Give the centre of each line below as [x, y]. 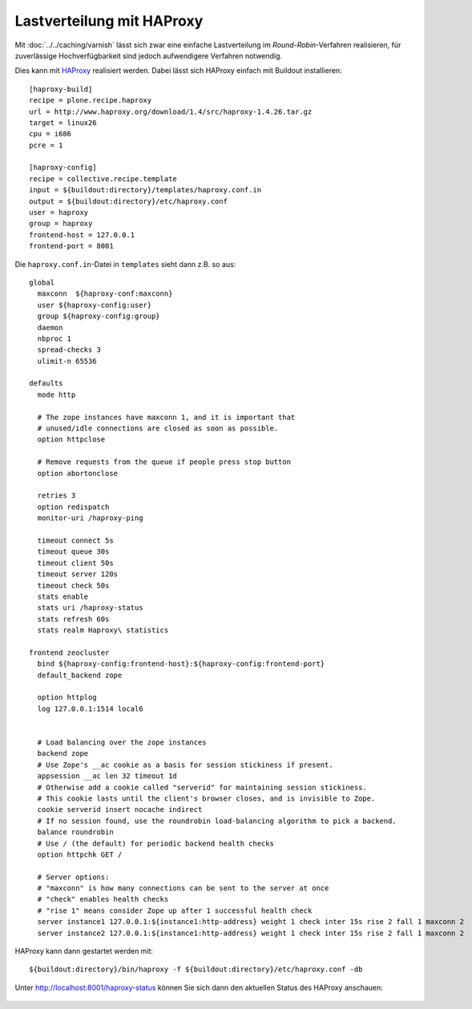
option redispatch [73, 507]
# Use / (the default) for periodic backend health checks [155, 843]
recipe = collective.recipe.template [103, 179]
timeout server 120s [78, 574]
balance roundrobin [75, 832]
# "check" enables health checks [103, 899]
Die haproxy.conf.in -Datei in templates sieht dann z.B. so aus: [125, 264]
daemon [50, 327]
